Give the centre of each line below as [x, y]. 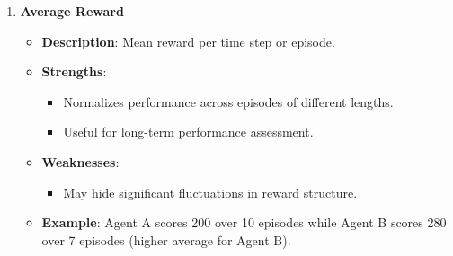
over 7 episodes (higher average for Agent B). [166, 239]
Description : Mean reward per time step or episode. [188, 41]
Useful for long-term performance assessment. [188, 132]
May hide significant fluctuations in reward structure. [210, 192]
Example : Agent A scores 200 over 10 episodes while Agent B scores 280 [244, 222]
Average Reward [72, 11]
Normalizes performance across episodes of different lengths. [228, 101]
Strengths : [74, 71]
